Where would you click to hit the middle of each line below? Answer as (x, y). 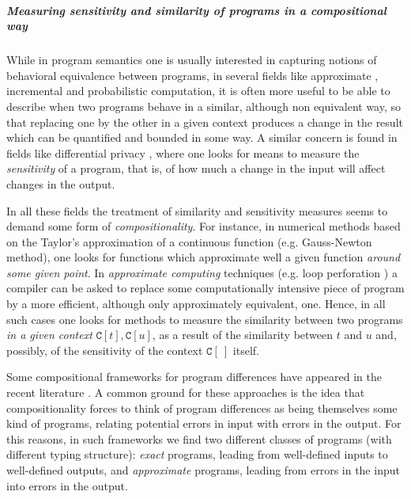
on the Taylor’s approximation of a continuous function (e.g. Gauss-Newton (189, 241)
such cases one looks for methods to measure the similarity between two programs (205, 319)
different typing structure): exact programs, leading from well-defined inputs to (197, 454)
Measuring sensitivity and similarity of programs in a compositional (196, 10)
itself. (246, 350)
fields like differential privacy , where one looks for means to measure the (183, 152)
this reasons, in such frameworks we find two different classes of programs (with (199, 438)
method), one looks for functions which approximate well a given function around (204, 257)
